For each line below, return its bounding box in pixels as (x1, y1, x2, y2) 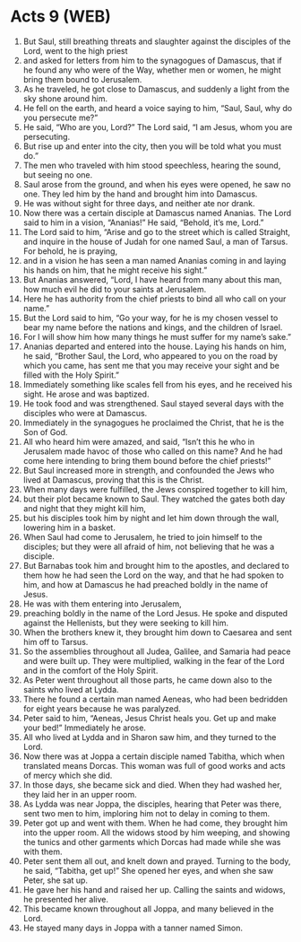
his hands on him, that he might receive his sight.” (22, 265, 208, 275)
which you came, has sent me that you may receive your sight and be (22, 360, 280, 371)
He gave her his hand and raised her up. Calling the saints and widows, (22, 884, 286, 894)
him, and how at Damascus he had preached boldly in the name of (22, 579, 269, 589)
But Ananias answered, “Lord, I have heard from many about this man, (22, 274, 282, 284)
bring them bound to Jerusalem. (22, 74, 142, 84)
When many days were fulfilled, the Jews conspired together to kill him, (22, 484, 288, 494)
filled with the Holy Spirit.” (22, 370, 120, 380)
